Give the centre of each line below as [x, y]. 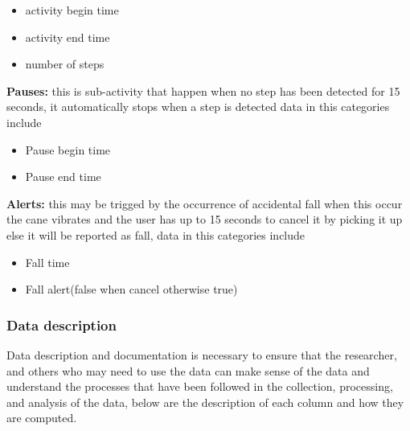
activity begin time [72, 10]
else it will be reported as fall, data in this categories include [156, 234]
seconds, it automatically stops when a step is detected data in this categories [198, 107]
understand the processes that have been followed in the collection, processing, [200, 386]
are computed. [42, 418]
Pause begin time [68, 149]
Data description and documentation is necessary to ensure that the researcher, [202, 354]
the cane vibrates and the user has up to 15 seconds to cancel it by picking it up [205, 219]
